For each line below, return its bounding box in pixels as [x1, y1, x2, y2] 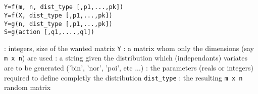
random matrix [4, 82, 51, 92]
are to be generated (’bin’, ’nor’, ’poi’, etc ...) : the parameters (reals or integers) [4, 62, 254, 73]
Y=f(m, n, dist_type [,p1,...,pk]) [4, 3, 124, 11]
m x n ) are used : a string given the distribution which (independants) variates [4, 52, 248, 63]
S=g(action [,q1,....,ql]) [4, 28, 94, 36]
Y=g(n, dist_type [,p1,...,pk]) [4, 20, 113, 27]
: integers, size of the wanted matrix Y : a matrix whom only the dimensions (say [4, 42, 254, 53]
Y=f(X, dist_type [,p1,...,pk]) [4, 11, 113, 19]
